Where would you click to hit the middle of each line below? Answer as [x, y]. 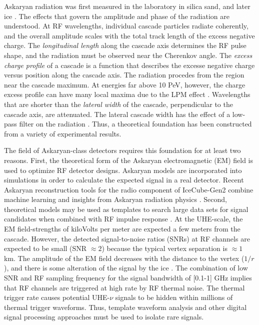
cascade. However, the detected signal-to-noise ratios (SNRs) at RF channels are [127, 238]
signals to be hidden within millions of [174, 297]
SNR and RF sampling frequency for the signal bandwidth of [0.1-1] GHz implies [128, 278]
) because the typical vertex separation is [164, 248]
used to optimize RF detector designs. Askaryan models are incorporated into [123, 170]
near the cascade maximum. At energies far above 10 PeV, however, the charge [125, 84]
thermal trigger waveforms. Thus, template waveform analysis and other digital [125, 307]
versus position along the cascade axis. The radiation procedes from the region [124, 75]
